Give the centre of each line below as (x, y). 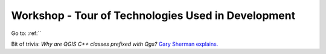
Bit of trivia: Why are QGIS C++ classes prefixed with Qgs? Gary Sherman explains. (115, 44)
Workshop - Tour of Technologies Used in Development (153, 15)
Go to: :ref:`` (26, 33)
